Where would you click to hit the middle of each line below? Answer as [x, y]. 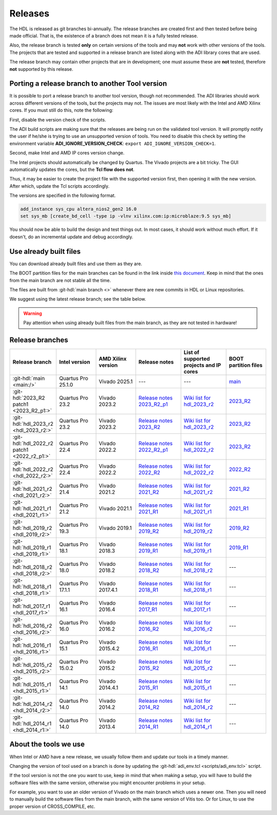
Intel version [75, 362]
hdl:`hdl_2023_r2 [33, 424]
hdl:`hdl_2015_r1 [32, 684]
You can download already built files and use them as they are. [76, 264]
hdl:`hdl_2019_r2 [32, 528]
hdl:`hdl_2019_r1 [32, 548]
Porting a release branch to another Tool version [88, 84]
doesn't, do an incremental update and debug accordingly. [71, 236]
